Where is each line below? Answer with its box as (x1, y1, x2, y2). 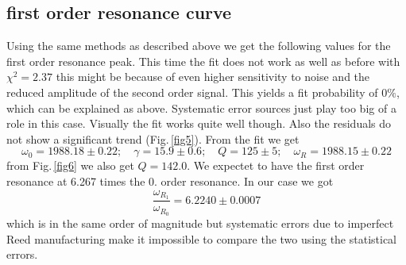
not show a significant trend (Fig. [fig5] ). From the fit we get (6, 130, 300, 147)
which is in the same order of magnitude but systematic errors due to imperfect (6, 215, 394, 232)
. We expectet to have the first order (187, 157, 365, 174)
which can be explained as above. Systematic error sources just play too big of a (6, 99, 396, 116)
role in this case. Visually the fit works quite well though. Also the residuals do (6, 115, 392, 132)
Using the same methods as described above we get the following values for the (6, 37, 391, 54)
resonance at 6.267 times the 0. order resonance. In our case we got (6, 172, 334, 189)
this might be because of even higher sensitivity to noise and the (56, 68, 370, 85)
